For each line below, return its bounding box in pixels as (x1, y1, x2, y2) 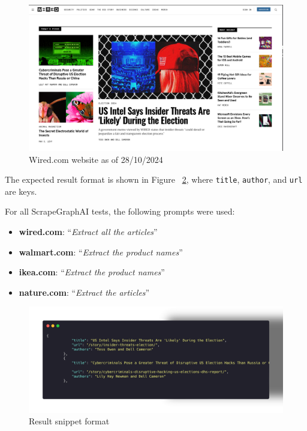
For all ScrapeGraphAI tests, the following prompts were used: (5, 205, 235, 218)
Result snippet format (29, 415, 110, 427)
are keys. (5, 185, 37, 197)
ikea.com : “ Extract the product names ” (19, 266, 165, 278)
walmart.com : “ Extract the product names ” (19, 245, 183, 258)
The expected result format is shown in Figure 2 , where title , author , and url (5, 173, 303, 186)
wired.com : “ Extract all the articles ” (19, 225, 158, 238)
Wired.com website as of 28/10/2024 (29, 153, 163, 165)
